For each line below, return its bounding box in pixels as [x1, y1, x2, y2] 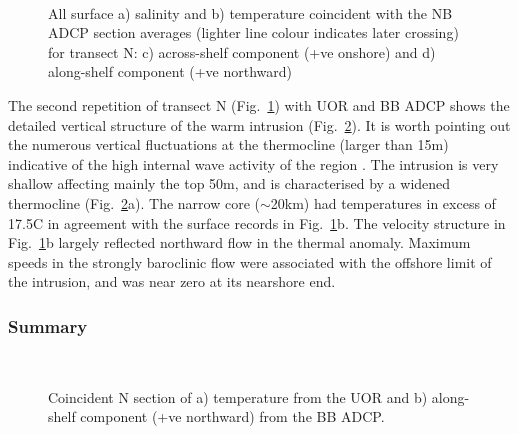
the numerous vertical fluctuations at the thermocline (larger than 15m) [8, 134, 449, 155]
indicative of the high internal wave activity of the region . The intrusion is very [8, 153, 499, 174]
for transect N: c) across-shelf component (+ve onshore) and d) [48, 41, 436, 62]
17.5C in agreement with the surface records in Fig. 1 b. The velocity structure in [8, 212, 506, 233]
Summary [8, 313, 88, 338]
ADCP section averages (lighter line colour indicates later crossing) [48, 22, 459, 43]
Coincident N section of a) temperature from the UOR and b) [48, 386, 428, 407]
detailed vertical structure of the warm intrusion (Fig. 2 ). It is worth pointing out [8, 114, 511, 135]
